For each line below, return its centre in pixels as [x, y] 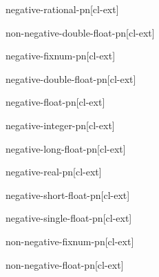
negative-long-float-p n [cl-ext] [66, 148]
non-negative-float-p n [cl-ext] [65, 264]
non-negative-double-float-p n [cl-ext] [80, 32]
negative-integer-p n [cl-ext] [60, 125]
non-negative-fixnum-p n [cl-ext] [70, 241]
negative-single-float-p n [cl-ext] [69, 218]
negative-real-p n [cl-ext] [54, 172]
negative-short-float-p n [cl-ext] [68, 194]
